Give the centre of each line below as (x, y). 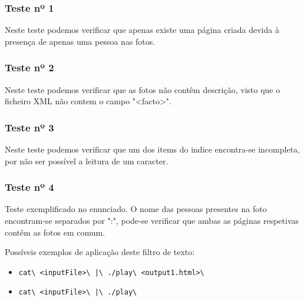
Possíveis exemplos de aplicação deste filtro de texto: (100, 252)
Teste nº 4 (29, 187)
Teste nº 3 (29, 127)
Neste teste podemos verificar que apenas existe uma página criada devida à (142, 30)
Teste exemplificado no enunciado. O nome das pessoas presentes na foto (136, 209)
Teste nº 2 (29, 67)
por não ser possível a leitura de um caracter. (87, 161)
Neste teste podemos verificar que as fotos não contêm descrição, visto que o (143, 89)
